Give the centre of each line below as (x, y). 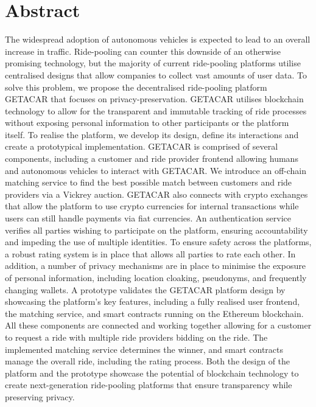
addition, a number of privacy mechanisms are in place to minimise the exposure (155, 266)
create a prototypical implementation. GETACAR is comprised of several (142, 146)
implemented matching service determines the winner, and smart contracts (144, 349)
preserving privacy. (40, 396)
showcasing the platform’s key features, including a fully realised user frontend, (153, 301)
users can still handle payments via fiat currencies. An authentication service (148, 218)
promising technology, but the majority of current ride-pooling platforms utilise (153, 63)
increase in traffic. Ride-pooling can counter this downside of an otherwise (143, 51)
